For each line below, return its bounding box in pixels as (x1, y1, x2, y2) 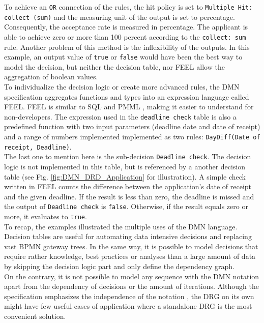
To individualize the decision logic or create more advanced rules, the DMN (4, 81, 240, 92)
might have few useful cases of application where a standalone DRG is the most (4, 301, 252, 311)
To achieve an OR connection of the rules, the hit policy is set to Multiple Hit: (4, 2, 253, 12)
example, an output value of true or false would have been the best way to (4, 51, 243, 62)
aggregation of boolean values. (4, 71, 98, 82)
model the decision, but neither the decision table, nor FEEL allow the (4, 61, 225, 72)
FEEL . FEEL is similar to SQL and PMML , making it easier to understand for (4, 101, 254, 112)
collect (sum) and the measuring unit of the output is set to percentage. (4, 11, 235, 22)
